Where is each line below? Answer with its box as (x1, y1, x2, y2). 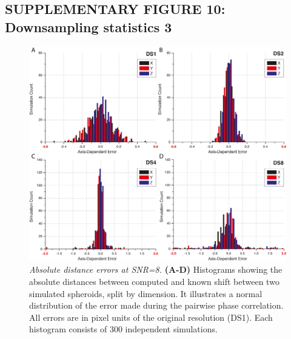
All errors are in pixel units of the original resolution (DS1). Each (29, 310, 273, 323)
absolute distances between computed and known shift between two (29, 275, 279, 287)
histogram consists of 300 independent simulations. (29, 323, 218, 335)
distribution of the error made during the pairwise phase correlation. (29, 299, 284, 312)
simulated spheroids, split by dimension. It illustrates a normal (29, 287, 263, 300)
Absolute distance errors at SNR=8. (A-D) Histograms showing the (29, 263, 283, 276)
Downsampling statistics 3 (5, 17, 172, 36)
